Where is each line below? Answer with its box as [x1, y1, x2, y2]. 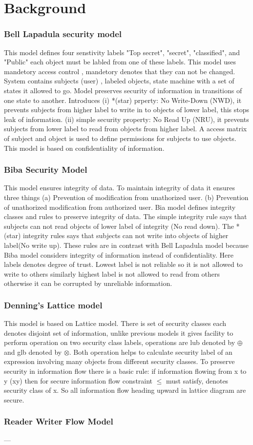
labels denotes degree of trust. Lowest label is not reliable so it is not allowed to [4, 259, 243, 269]
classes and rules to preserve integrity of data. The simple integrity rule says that [4, 211, 247, 222]
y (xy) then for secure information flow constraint [4, 375, 153, 385]
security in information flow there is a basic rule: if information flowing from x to [4, 366, 247, 376]
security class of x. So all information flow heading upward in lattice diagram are [4, 385, 246, 395]
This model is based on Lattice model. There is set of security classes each [4, 318, 227, 328]
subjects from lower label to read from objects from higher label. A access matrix [4, 123, 247, 134]
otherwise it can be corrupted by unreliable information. [4, 278, 172, 288]
